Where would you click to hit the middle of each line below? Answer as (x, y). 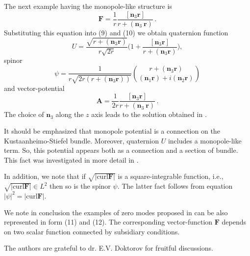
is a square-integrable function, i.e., (171, 176)
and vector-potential (34, 88)
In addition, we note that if (45, 176)
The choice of (24, 114)
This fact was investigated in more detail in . (71, 159)
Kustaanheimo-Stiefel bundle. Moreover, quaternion (82, 140)
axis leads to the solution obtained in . (149, 114)
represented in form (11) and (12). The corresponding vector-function (108, 222)
